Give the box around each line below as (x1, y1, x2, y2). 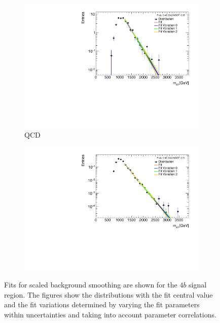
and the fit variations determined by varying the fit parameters (4, 299, 200, 310)
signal (189, 279, 207, 289)
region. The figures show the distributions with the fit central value (4, 289, 213, 300)
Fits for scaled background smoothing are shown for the (4, 279, 177, 289)
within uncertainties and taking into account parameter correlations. (4, 309, 216, 319)
